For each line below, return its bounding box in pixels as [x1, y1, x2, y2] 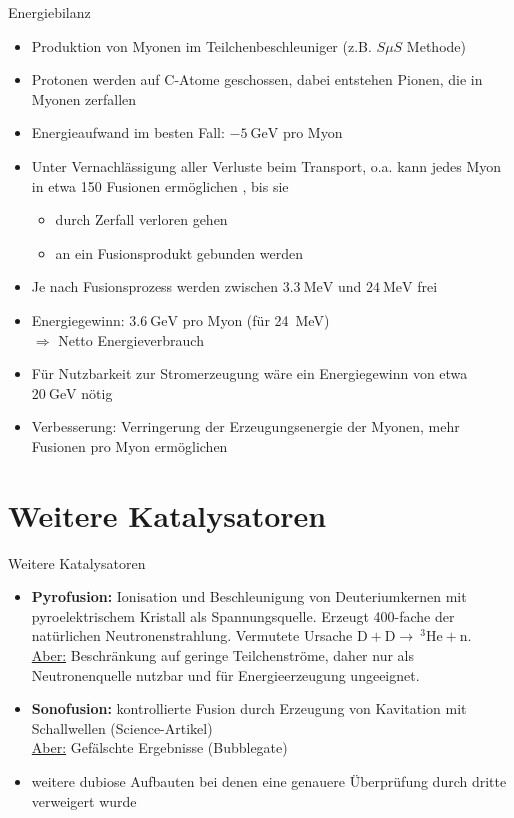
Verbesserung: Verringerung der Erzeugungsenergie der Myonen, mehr [31, 416, 460, 437]
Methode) [406, 35, 466, 56]
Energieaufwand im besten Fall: [31, 122, 225, 143]
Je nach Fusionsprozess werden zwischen [31, 276, 278, 297]
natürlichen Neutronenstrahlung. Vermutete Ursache [31, 625, 353, 646]
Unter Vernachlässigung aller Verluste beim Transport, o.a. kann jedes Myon [31, 155, 502, 176]
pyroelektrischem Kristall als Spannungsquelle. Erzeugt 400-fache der [31, 605, 455, 626]
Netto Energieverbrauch [58, 329, 204, 350]
